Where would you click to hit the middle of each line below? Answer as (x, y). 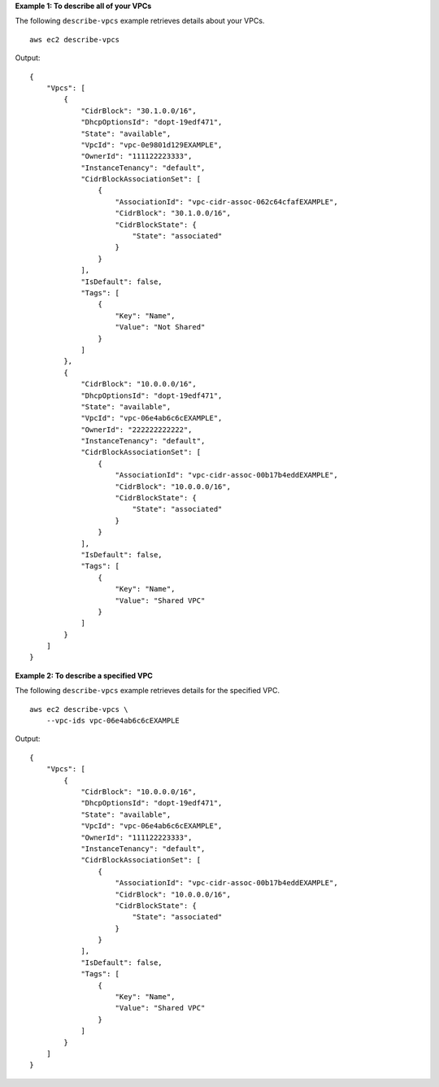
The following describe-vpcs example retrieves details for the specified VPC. (148, 691)
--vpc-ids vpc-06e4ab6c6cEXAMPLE (113, 721)
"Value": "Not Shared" (160, 327)
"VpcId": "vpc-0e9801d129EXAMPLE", (152, 145)
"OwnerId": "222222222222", (137, 430)
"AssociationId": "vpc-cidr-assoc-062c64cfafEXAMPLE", (226, 202)
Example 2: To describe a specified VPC (84, 675)
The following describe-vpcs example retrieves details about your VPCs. (140, 21)
